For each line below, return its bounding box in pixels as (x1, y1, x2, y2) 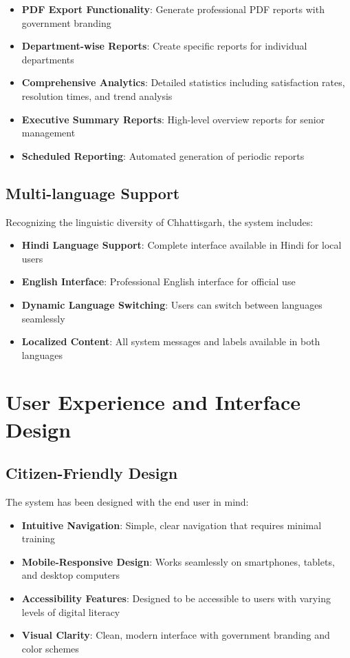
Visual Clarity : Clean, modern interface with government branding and (21, 628, 330, 642)
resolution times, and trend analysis (21, 88, 173, 103)
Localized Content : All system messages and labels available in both (21, 334, 320, 349)
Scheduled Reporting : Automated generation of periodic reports (21, 148, 305, 163)
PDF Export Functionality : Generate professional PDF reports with (21, 2, 325, 16)
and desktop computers (21, 568, 120, 582)
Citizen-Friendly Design (6, 462, 178, 484)
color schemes (21, 641, 79, 655)
